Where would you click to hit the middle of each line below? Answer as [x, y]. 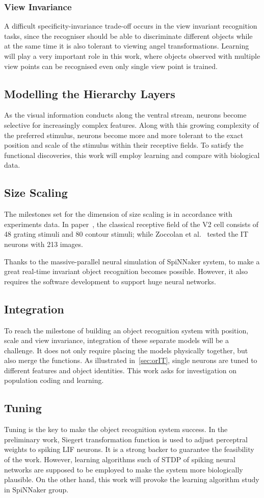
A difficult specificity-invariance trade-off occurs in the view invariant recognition [131, 26]
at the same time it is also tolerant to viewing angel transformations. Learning [127, 46]
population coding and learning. [54, 380]
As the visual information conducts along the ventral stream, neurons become [125, 115]
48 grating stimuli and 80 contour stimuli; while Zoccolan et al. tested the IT [126, 234]
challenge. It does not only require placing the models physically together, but [126, 350]
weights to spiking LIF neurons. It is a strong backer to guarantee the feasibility [129, 449]
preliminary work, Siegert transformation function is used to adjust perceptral [126, 439]
